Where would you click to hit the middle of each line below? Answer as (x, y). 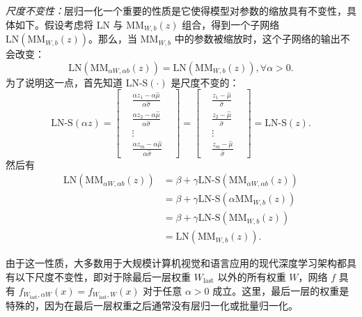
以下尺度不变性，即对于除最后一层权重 (103, 276)
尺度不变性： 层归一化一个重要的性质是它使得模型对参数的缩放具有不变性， (176, 10)
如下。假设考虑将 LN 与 (69, 24)
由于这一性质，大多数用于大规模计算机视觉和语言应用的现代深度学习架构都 (176, 263)
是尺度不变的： (205, 82)
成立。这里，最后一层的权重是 (281, 290)
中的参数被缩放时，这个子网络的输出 (257, 39)
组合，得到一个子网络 (231, 24)
